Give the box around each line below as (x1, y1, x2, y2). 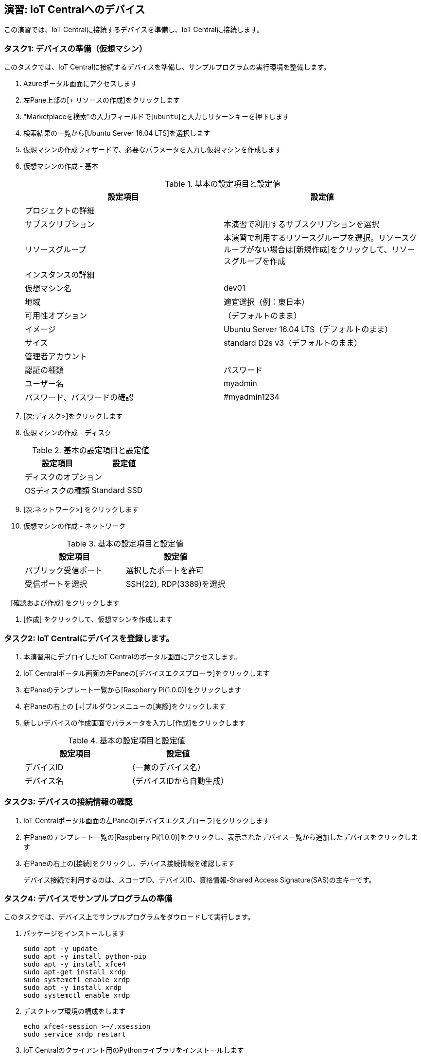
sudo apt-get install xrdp (23, 968, 126, 976)
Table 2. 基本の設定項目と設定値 (32, 445, 149, 456)
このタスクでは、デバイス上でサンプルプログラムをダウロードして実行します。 (4, 913, 254, 921)
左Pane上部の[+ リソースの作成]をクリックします (23, 96, 180, 105)
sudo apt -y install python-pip (23, 952, 146, 961)
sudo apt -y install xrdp (23, 984, 122, 992)
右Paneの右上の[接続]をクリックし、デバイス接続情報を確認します (23, 859, 235, 867)
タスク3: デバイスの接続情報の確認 (4, 797, 133, 807)
